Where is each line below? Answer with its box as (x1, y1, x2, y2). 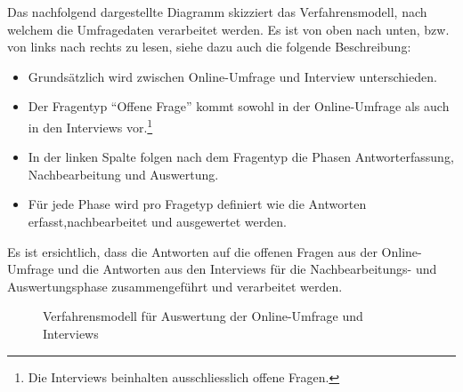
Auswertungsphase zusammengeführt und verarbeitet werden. (7, 276, 343, 295)
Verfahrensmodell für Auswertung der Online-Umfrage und (43, 307, 363, 325)
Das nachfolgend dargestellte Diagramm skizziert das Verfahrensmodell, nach (7, 3, 427, 20)
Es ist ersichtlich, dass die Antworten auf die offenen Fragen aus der (7, 242, 378, 260)
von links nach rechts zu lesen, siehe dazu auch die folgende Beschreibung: (7, 37, 411, 56)
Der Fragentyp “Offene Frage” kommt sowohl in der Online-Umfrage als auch (28, 97, 450, 116)
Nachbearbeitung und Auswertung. (28, 164, 219, 183)
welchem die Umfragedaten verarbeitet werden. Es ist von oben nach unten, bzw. (7, 20, 450, 38)
